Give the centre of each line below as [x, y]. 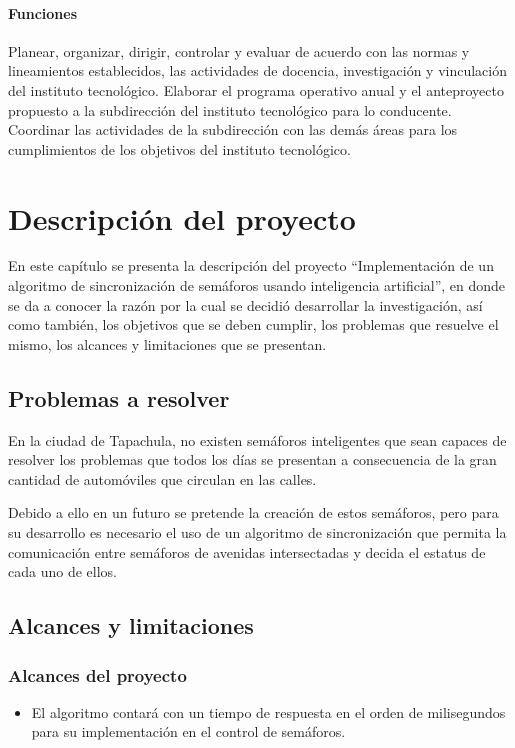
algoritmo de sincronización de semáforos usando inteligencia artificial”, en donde [257, 285]
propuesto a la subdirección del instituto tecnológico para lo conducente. [230, 109]
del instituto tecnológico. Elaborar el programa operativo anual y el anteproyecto [256, 89]
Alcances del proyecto [97, 674]
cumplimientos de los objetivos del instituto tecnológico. [179, 148]
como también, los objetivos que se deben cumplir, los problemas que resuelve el [253, 324]
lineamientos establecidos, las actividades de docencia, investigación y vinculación [257, 70]
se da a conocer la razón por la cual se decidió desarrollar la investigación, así [245, 304]
